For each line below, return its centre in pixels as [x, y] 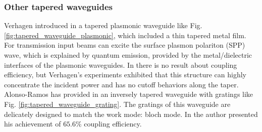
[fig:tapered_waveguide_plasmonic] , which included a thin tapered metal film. [125, 35]
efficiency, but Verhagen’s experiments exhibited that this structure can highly [125, 75]
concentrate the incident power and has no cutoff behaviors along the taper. [121, 84]
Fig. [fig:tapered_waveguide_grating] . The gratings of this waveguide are [117, 104]
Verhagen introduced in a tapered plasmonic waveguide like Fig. [103, 25]
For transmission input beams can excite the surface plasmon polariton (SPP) [125, 45]
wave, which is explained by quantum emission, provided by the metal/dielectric [128, 55]
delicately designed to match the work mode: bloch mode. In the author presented [131, 114]
